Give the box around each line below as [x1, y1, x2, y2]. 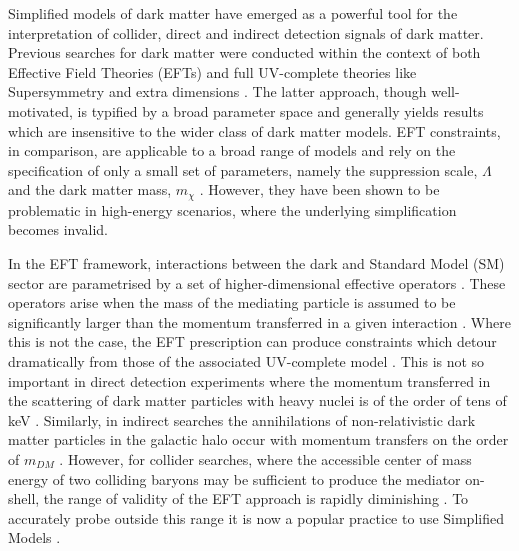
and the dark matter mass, [8, 179, 172, 200]
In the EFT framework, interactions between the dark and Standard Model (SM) [8, 252, 505, 273]
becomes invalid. [8, 219, 109, 240]
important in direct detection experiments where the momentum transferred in [8, 370, 491, 391]
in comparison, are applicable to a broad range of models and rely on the [8, 140, 456, 161]
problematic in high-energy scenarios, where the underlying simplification [8, 199, 457, 220]
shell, [8, 488, 40, 509]
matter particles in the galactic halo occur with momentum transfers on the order [8, 429, 509, 450]
